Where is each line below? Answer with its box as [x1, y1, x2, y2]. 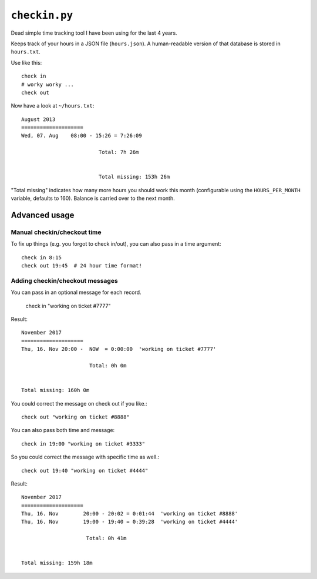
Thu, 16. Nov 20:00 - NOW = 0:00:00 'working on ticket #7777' [21, 346, 217, 353]
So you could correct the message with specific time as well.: [11, 453, 160, 461]
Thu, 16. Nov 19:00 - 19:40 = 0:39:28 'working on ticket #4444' [21, 518, 238, 526]
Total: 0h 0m [89, 362, 127, 369]
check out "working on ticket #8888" [21, 413, 130, 420]
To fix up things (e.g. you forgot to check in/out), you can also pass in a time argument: [11, 240, 221, 247]
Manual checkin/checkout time [11, 228, 102, 236]
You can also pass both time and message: [11, 427, 115, 434]
